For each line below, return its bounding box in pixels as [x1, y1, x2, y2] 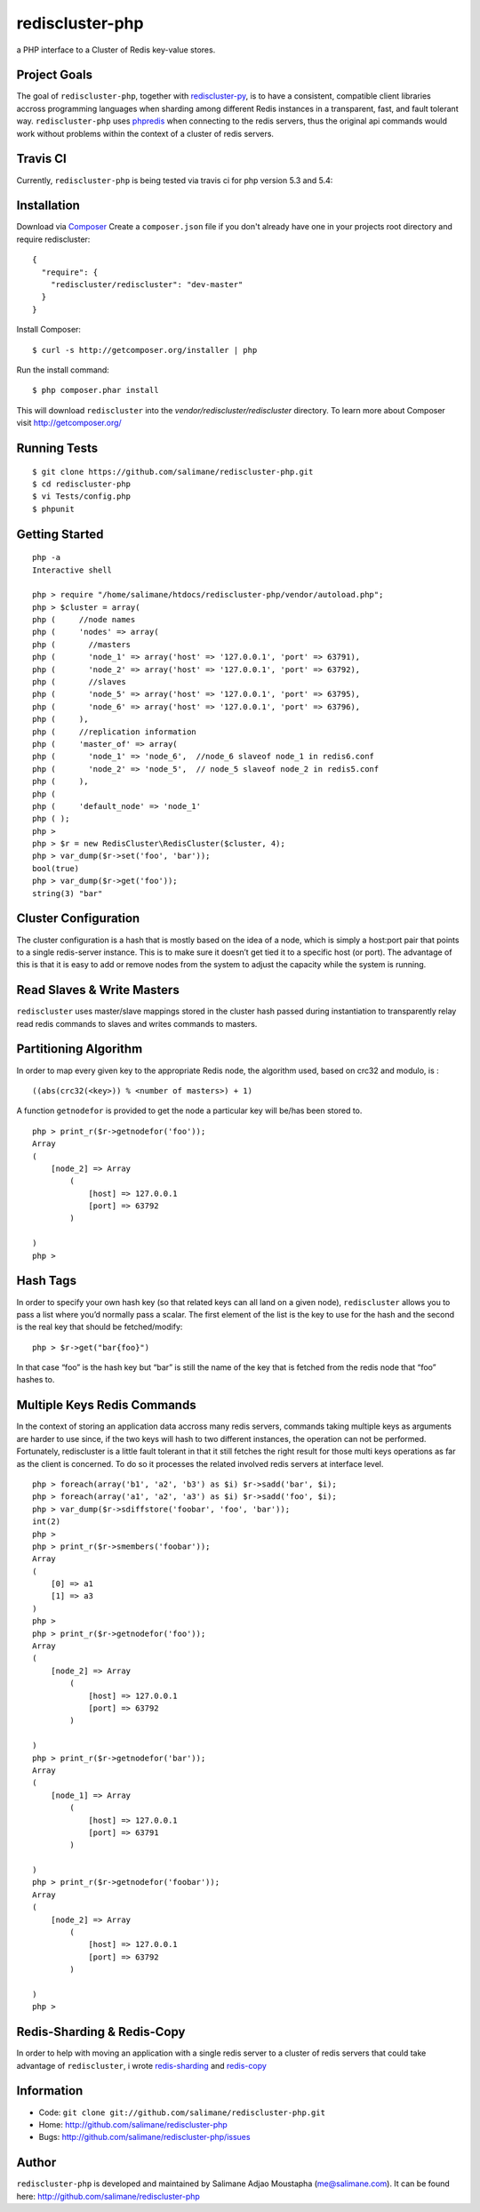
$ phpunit [32, 503, 75, 514]
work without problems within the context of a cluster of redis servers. [16, 128, 275, 139]
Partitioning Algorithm [16, 1041, 143, 1057]
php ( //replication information [32, 726, 197, 737]
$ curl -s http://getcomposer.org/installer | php [32, 345, 258, 355]
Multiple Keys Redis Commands [16, 1398, 196, 1413]
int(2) [32, 1517, 61, 1527]
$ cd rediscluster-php [32, 478, 132, 489]
